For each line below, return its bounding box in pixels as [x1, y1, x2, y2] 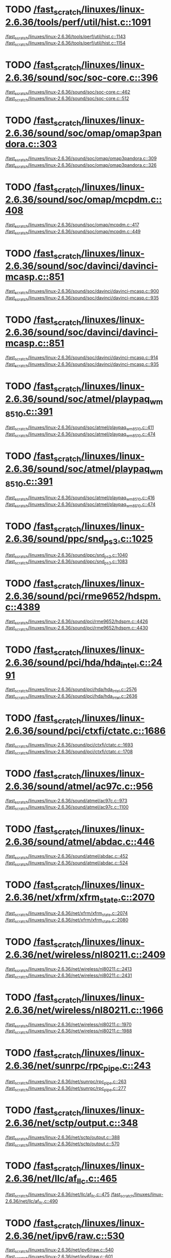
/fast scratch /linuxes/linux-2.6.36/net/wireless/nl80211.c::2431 [5, 972, 132, 980]
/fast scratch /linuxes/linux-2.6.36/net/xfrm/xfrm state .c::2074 [5, 910, 128, 918]
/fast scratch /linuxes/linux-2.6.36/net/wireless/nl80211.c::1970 [5, 1021, 132, 1029]
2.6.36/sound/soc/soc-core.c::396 [5, 72, 158, 83]
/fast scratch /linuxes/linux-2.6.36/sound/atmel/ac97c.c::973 [5, 797, 128, 805]
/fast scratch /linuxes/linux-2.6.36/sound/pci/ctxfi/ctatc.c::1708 [5, 749, 133, 756]
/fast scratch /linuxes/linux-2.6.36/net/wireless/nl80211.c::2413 [5, 966, 132, 973]
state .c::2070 [99, 892, 155, 905]
